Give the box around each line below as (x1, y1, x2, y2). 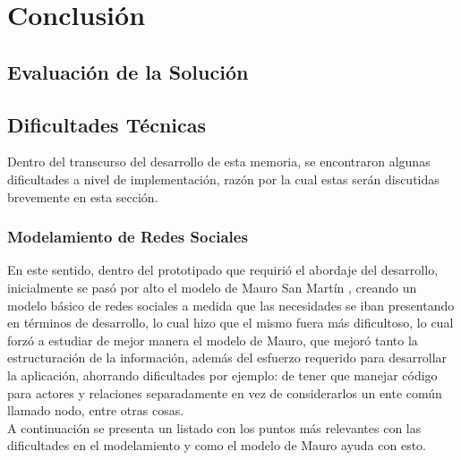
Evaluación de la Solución (7, 57, 249, 85)
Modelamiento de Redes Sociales (7, 226, 248, 248)
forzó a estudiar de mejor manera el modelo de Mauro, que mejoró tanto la (7, 330, 418, 349)
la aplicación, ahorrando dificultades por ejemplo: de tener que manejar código (7, 365, 438, 384)
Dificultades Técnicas (7, 110, 207, 138)
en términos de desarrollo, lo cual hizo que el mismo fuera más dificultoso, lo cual (7, 313, 454, 332)
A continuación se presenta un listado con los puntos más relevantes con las (7, 418, 422, 437)
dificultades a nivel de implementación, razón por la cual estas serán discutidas (7, 169, 440, 188)
